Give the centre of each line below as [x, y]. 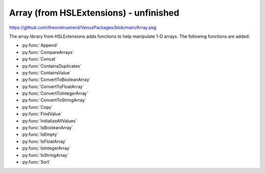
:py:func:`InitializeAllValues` [49, 121]
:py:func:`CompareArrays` [48, 52]
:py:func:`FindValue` [42, 114]
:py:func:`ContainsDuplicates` [52, 66]
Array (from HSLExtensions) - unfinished [94, 13]
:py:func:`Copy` [37, 107]
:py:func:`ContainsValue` [46, 73]
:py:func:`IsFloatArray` [44, 141]
